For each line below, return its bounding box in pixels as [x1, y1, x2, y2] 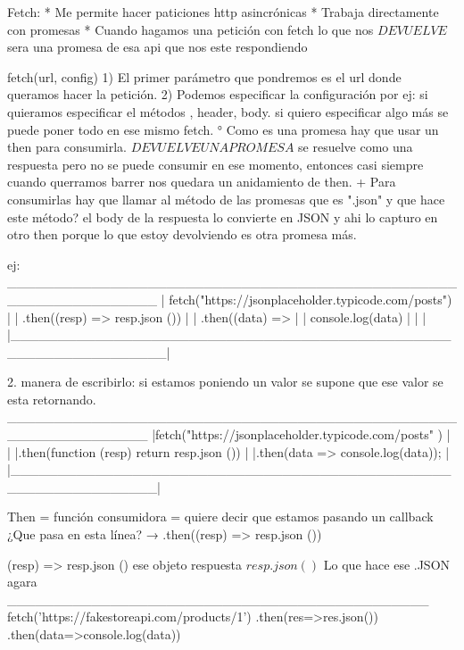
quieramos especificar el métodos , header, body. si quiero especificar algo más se [7, 102, 449, 121]
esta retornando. [7, 389, 96, 408]
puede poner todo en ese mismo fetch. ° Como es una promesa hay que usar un [7, 120, 439, 138]
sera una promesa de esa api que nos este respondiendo [7, 37, 308, 56]
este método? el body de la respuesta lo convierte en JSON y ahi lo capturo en [7, 207, 438, 226]
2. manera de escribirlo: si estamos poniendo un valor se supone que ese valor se [7, 372, 443, 391]
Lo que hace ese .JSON [323, 554, 451, 573]
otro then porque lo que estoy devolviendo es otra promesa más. [7, 225, 357, 244]
